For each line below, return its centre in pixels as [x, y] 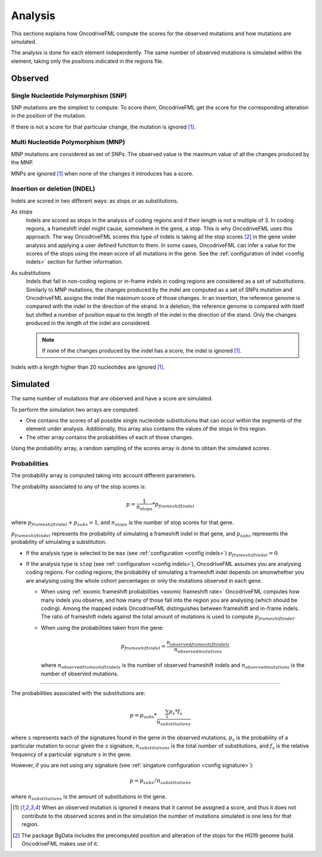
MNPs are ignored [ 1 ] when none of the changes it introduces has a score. [102, 173]
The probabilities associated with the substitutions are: [78, 693]
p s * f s [176, 712]
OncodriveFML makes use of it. [60, 843]
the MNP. [22, 163]
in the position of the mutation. [49, 116]
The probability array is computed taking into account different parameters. [103, 476]
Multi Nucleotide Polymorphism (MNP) [68, 142]
